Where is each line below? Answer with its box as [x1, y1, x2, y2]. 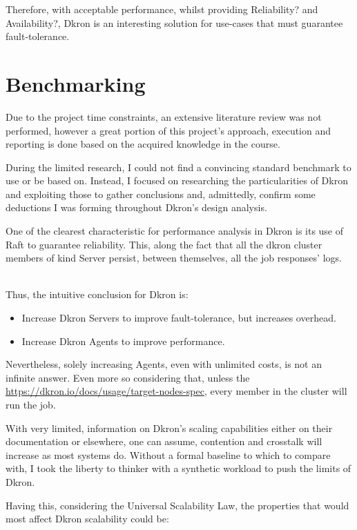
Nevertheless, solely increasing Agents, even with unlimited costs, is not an [6, 357, 322, 371]
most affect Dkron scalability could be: [6, 511, 169, 526]
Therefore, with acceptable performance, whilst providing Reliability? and [6, 2, 318, 16]
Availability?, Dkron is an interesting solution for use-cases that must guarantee [6, 15, 343, 30]
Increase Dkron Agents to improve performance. [21, 333, 225, 348]
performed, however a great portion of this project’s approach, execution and [6, 123, 331, 137]
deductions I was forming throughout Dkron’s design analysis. [6, 200, 267, 215]
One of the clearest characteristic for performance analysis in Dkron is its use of [6, 224, 344, 238]
